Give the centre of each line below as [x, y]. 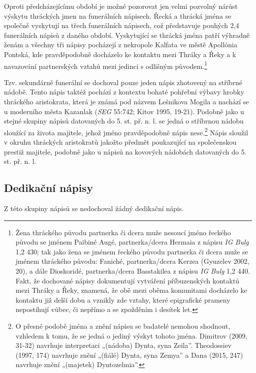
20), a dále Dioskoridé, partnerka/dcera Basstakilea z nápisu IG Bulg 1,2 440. [133, 270]
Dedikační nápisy [48, 188]
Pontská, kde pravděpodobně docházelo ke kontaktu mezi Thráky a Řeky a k [120, 54]
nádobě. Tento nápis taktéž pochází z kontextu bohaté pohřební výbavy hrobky [124, 92]
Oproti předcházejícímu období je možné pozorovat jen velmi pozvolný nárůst [121, 6]
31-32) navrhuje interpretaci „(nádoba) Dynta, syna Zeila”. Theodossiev [124, 345]
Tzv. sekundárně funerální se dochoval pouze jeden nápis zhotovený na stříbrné [123, 82]
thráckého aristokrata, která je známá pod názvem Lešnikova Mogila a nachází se [127, 101]
